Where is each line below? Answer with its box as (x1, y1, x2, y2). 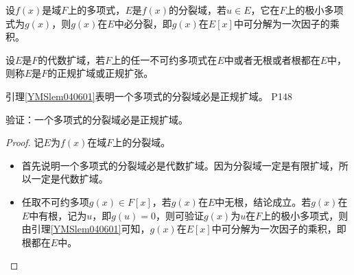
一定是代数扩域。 (31, 171, 108, 186)
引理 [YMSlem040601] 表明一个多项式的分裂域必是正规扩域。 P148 (5, 88, 292, 103)
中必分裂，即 (114, 16, 172, 30)
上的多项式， (67, 3, 126, 16)
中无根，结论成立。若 (215, 194, 311, 208)
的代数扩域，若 (38, 52, 106, 67)
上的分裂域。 (113, 135, 171, 150)
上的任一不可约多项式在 (111, 52, 217, 67)
